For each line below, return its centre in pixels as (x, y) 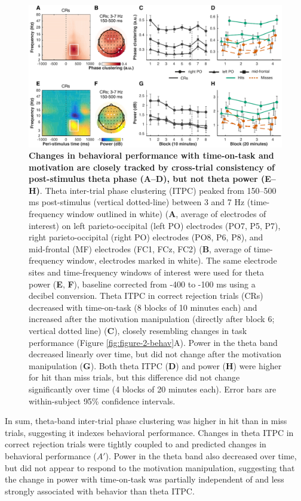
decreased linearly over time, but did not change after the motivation (155, 354)
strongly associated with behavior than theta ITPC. (100, 491)
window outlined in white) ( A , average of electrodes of (166, 214)
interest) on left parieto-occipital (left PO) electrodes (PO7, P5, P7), (155, 225)
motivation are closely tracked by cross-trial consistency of (152, 167)
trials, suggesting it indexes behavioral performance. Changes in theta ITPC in (149, 432)
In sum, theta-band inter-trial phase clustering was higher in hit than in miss (146, 421)
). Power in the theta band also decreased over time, (201, 455)
